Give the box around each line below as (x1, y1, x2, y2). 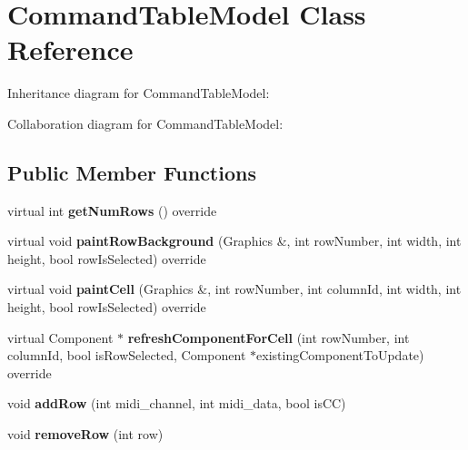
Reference (7, 31, 134, 68)
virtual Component (7, 328, 114, 347)
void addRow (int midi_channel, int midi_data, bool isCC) (7, 394, 346, 413)
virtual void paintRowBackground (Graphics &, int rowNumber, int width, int (7, 231, 462, 250)
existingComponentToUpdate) (256, 346, 424, 365)
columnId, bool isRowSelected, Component (7, 346, 246, 365)
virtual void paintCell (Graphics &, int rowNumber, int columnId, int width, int (7, 279, 462, 298)
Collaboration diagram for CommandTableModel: (7, 113, 284, 132)
